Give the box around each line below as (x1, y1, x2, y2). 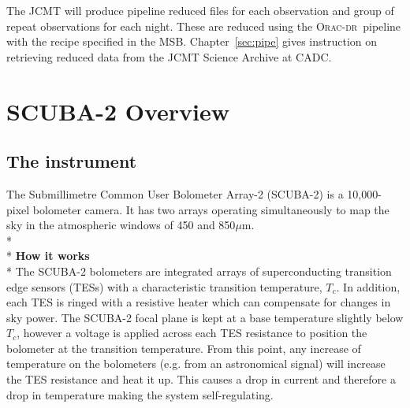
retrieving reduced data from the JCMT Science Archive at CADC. (6, 48, 332, 65)
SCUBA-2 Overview (6, 95, 229, 127)
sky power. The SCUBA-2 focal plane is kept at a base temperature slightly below (6, 309, 404, 325)
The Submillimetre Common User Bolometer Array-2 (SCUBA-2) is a (6, 185, 344, 202)
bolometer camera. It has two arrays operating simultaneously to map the (32, 201, 389, 217)
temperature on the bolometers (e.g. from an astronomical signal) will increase (6, 355, 386, 372)
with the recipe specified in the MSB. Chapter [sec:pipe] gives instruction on (6, 33, 378, 50)
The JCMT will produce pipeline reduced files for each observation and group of (6, 2, 394, 18)
